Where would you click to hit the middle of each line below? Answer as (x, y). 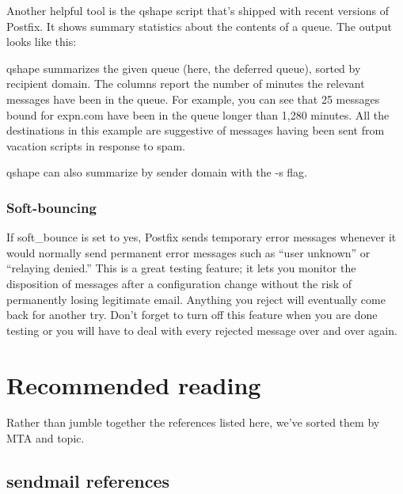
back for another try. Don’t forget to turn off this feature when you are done (192, 315)
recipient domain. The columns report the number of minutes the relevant (186, 84)
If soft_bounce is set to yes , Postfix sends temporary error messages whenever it (201, 237)
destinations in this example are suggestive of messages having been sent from (196, 130)
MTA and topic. (46, 438)
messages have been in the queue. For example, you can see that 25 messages (193, 99)
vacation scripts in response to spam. (96, 145)
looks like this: (42, 42)
